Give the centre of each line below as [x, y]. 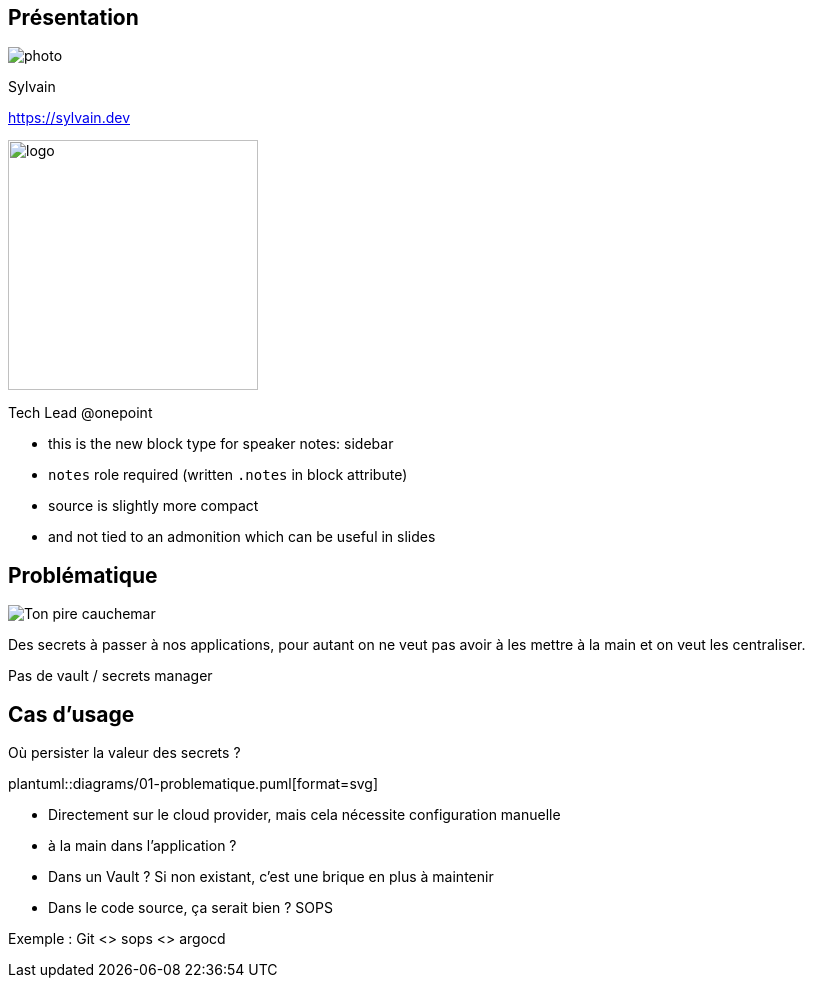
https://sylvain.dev [69, 118]
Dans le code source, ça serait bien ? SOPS [190, 908]
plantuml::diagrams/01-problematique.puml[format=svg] [193, 784]
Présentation [73, 17]
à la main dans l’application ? [142, 846]
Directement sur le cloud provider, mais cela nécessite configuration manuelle [304, 815]
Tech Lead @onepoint [80, 413]
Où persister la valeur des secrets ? [124, 753]
